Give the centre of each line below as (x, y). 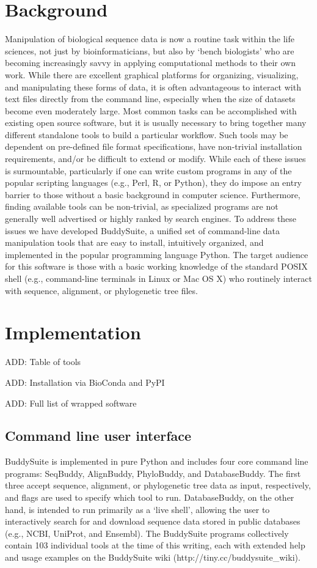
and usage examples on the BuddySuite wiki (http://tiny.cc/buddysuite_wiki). (153, 557)
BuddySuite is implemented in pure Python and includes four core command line (157, 461)
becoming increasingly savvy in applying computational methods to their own (150, 63)
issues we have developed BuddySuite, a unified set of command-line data (143, 230)
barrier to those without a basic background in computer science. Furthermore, (153, 194)
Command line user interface (98, 436)
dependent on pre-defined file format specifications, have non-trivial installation (154, 146)
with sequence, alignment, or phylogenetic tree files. (101, 290)
